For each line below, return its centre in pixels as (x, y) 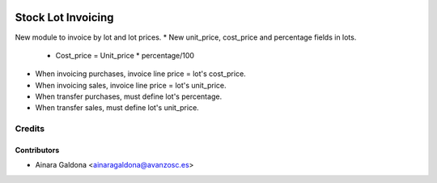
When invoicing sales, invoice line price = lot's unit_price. (131, 85)
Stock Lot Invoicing (64, 17)
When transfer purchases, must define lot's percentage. (129, 96)
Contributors (37, 151)
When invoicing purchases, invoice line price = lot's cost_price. (140, 74)
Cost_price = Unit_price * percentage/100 (125, 55)
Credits (30, 129)
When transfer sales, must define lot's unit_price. (117, 108)
